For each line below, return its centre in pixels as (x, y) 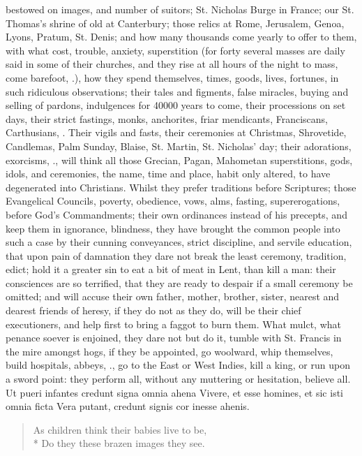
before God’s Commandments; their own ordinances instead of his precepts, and (176, 214)
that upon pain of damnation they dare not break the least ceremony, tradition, (176, 255)
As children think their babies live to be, (120, 429)
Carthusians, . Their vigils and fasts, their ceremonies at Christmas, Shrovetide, (176, 132)
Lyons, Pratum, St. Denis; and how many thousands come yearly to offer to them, (181, 37)
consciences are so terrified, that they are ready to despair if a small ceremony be (179, 282)
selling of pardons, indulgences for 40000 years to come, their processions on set (176, 105)
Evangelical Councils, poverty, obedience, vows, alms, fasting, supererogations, (173, 201)
